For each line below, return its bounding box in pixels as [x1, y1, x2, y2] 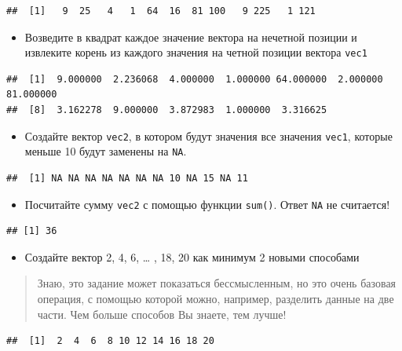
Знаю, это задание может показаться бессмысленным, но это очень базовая [37, 275, 397, 291]
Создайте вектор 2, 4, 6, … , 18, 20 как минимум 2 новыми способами [24, 248, 360, 265]
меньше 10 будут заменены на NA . [24, 143, 187, 159]
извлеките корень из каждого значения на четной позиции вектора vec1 [24, 44, 367, 60]
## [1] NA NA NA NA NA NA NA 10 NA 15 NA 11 [6, 172, 248, 184]
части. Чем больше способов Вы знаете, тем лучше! [37, 305, 287, 322]
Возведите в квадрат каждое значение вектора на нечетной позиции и [24, 28, 357, 45]
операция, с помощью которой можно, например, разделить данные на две [37, 290, 394, 306]
